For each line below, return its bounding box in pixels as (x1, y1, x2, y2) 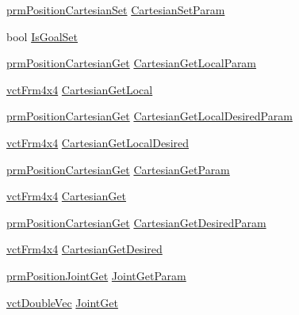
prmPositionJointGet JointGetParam (6, 267, 186, 283)
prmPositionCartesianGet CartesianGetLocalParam (6, 55, 257, 71)
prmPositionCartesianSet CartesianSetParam (6, 2, 225, 17)
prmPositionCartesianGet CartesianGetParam (6, 161, 230, 177)
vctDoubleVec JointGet (6, 294, 118, 310)
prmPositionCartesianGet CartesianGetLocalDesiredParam (6, 108, 293, 124)
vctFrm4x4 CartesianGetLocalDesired (6, 134, 190, 150)
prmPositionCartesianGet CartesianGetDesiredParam (6, 214, 266, 230)
